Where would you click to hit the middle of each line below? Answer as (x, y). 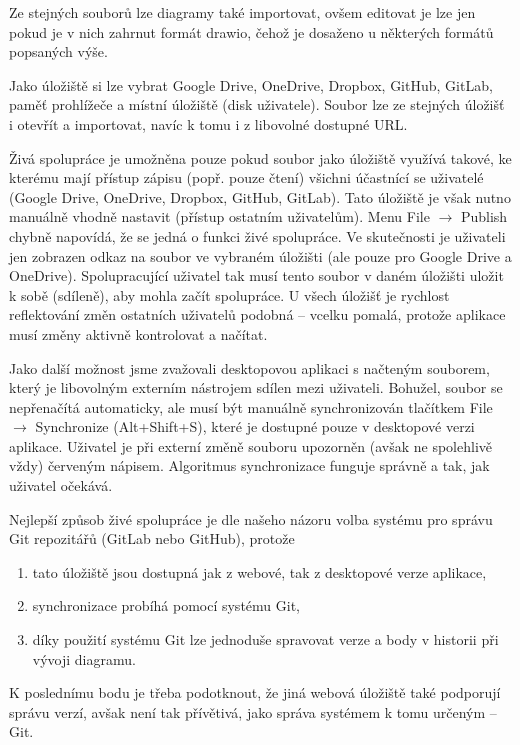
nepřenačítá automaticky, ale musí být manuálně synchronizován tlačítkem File (251, 406)
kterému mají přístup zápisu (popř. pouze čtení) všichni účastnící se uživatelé (246, 177)
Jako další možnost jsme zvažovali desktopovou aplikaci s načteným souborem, (249, 367)
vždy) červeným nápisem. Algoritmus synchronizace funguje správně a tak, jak (249, 465)
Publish (484, 216)
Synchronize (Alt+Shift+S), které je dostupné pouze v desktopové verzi (255, 426)
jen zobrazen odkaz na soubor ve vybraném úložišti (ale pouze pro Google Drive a (260, 255)
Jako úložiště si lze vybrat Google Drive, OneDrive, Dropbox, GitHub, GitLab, (251, 84)
